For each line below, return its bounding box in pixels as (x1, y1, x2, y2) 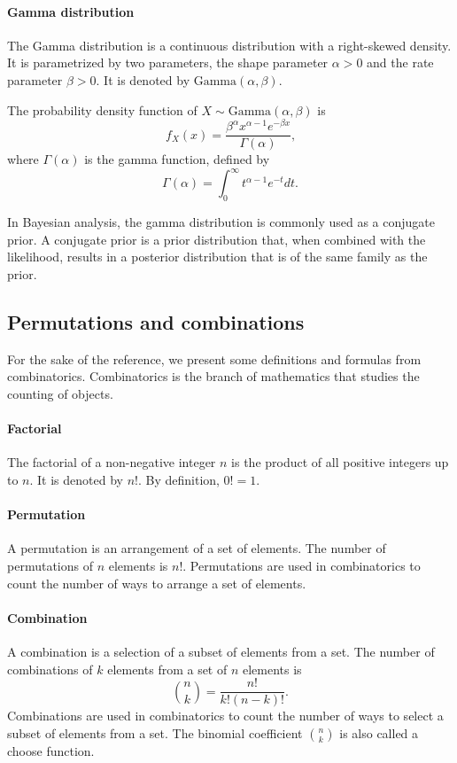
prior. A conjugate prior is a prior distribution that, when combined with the (7, 230, 426, 248)
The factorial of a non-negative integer (7, 453, 216, 471)
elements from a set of (107, 659, 228, 678)
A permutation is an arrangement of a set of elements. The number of (7, 539, 386, 557)
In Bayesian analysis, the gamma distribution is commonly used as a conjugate (7, 213, 435, 231)
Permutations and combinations (7, 308, 305, 335)
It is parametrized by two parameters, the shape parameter (7, 53, 329, 72)
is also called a (339, 723, 419, 742)
